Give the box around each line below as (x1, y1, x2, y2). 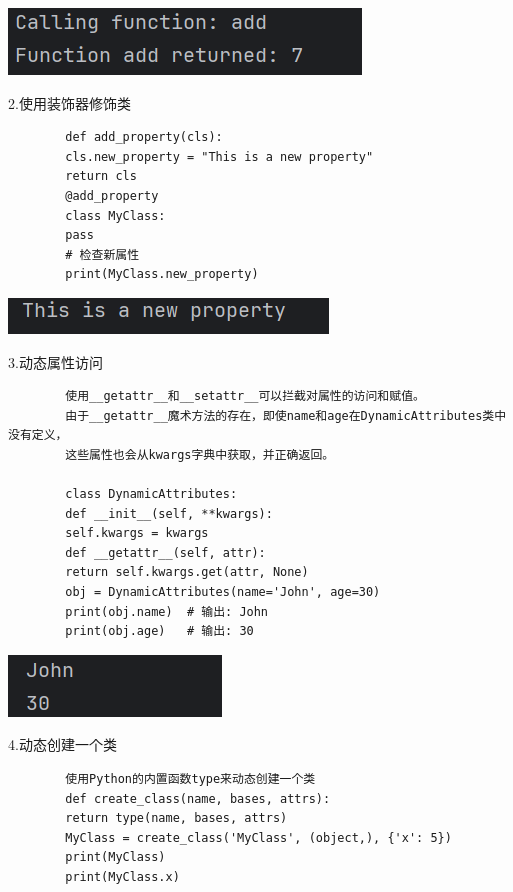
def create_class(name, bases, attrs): (65, 791, 331, 806)
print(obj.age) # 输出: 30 (65, 624, 254, 639)
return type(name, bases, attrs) (65, 811, 288, 826)
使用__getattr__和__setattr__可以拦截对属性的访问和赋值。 (65, 389, 425, 404)
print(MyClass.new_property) (65, 267, 259, 282)
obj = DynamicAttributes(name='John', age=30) (65, 585, 381, 600)
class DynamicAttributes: (65, 487, 238, 502)
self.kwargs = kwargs (65, 526, 209, 541)
